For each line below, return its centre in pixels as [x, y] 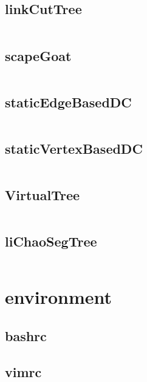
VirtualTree [43, 195]
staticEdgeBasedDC [68, 102]
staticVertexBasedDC [74, 148]
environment [59, 297]
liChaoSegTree [51, 241]
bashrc [26, 335]
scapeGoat [38, 55]
